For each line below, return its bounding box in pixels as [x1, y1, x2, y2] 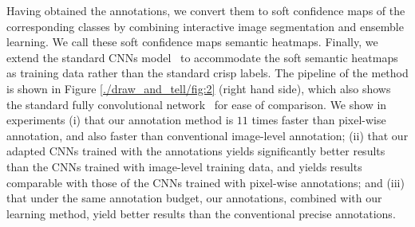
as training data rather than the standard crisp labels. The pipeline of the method [6, 65, 409, 81]
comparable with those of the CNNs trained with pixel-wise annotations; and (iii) [6, 174, 405, 190]
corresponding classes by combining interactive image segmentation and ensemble [6, 18, 404, 34]
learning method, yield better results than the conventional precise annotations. [6, 205, 396, 221]
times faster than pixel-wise [251, 112, 386, 128]
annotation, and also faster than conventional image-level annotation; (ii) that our [6, 127, 409, 143]
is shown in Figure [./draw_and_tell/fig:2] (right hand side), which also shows [6, 80, 391, 96]
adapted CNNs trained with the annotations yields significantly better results [6, 143, 385, 159]
